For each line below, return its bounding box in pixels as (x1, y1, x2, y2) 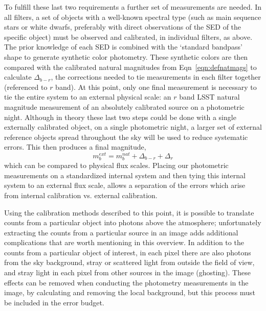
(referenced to (4, 81, 48, 92)
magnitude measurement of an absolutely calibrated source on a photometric (4, 101, 245, 112)
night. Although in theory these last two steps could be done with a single (4, 111, 236, 122)
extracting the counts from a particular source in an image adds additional (4, 227, 238, 237)
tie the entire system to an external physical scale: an (4, 91, 171, 102)
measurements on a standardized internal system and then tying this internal (4, 170, 246, 180)
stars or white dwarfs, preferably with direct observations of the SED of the (4, 21, 241, 32)
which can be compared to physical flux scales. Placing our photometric (4, 160, 229, 171)
